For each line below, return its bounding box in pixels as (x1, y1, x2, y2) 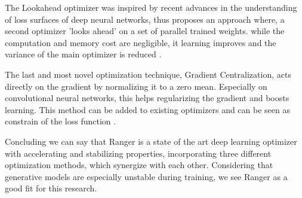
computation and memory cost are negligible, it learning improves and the (5, 36, 276, 48)
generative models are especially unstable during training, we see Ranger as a (5, 170, 288, 182)
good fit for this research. (5, 182, 97, 194)
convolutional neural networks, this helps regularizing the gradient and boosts (5, 92, 289, 104)
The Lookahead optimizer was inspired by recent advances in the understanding (5, 1, 297, 13)
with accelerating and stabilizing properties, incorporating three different (5, 147, 272, 159)
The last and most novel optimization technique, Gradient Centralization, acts (5, 68, 291, 80)
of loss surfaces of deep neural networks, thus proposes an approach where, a (5, 13, 285, 25)
